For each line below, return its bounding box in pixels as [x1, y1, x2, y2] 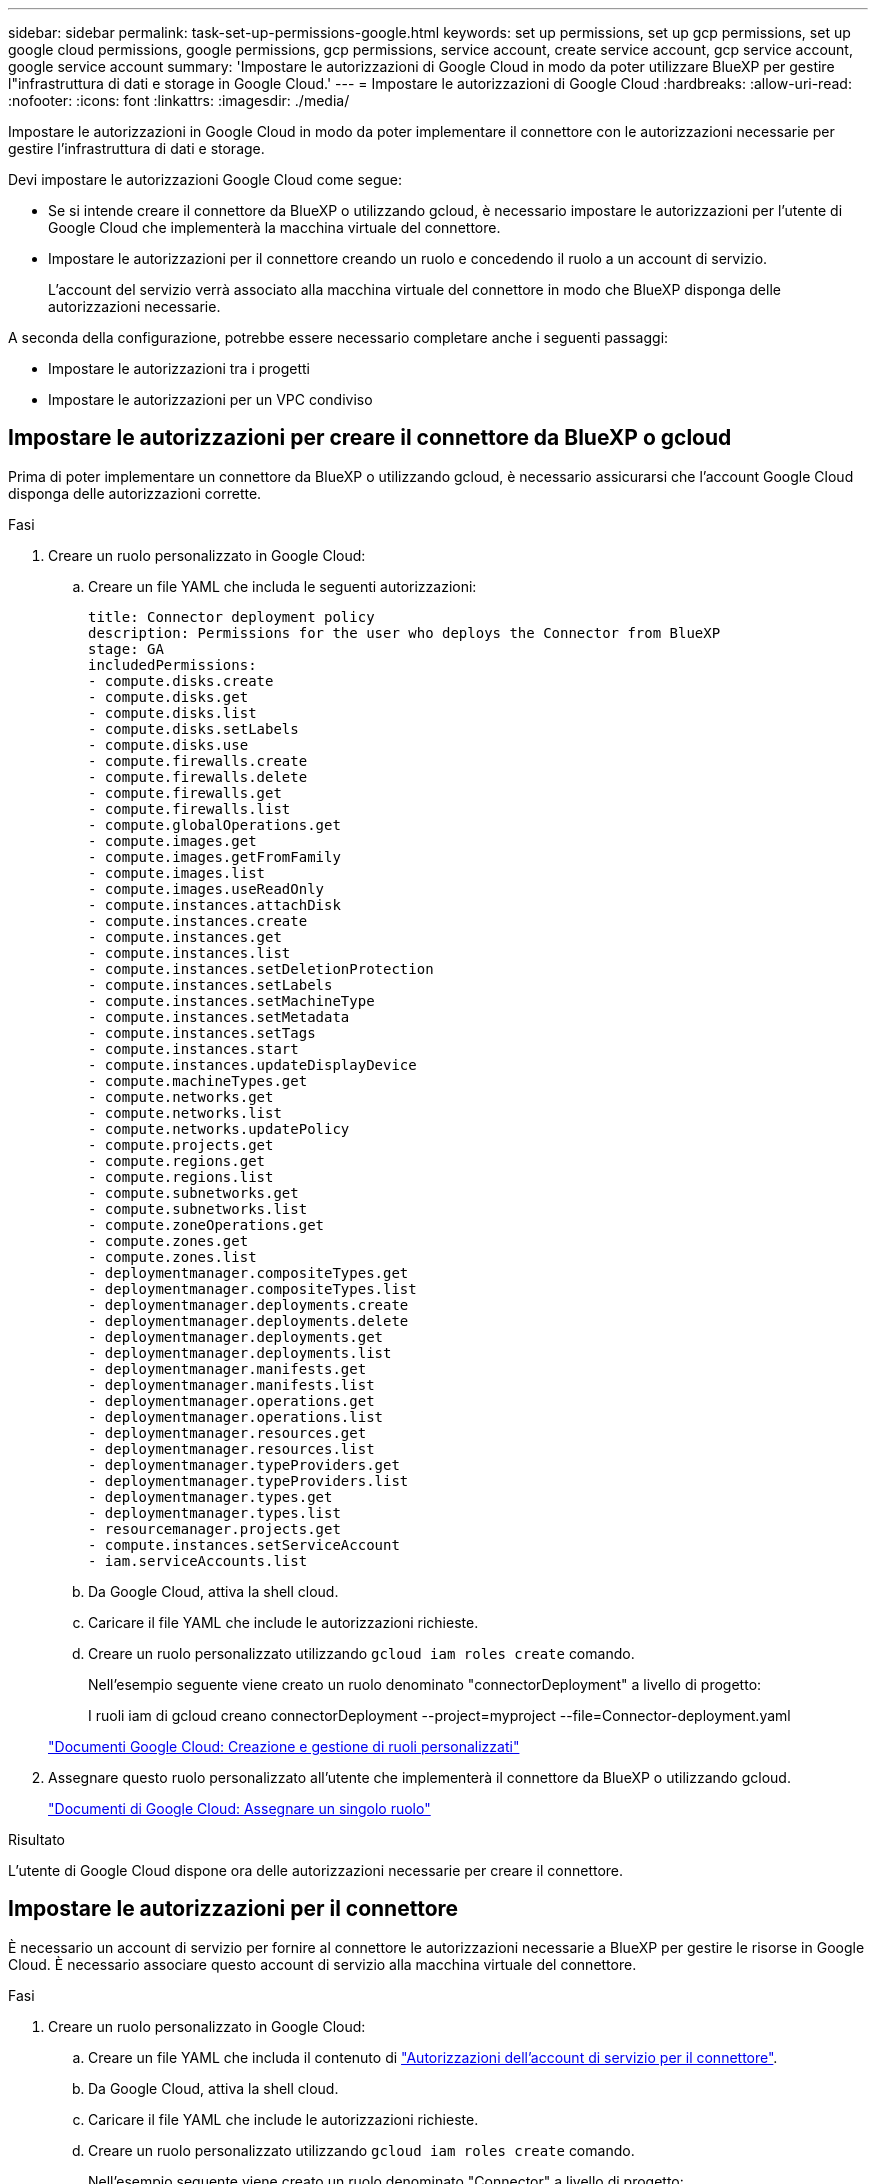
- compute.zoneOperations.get [88, 1216, 325, 1233]
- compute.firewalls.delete [88, 768, 308, 785]
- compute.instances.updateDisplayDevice [88, 1056, 417, 1073]
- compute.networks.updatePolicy [88, 1120, 350, 1137]
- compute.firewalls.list [88, 800, 291, 817]
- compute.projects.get [88, 1136, 274, 1153]
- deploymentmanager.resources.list [88, 1440, 375, 1457]
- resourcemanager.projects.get [88, 1520, 341, 1537]
